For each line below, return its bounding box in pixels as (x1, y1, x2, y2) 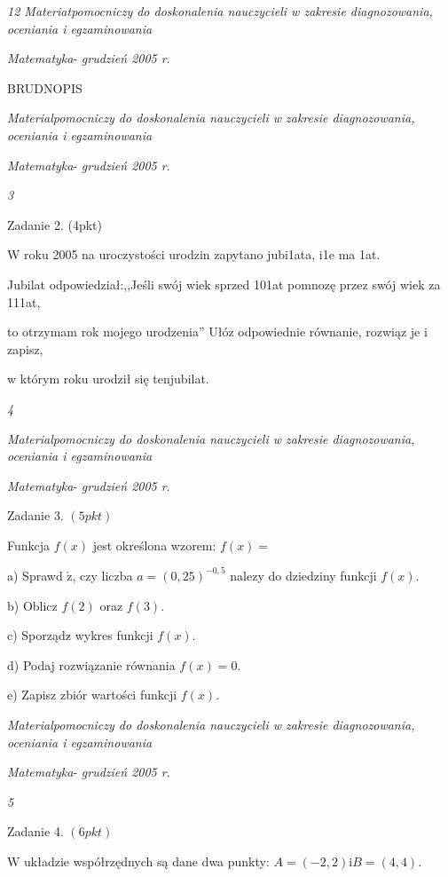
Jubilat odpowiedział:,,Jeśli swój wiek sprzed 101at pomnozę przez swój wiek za (7, 274, 441, 293)
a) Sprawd (7, 565, 63, 584)
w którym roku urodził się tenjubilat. (7, 369, 209, 388)
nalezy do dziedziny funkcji (230, 565, 377, 584)
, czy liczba (72, 565, 133, 584)
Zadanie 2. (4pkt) (7, 215, 102, 233)
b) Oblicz (7, 596, 58, 614)
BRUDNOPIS (7, 78, 83, 97)
